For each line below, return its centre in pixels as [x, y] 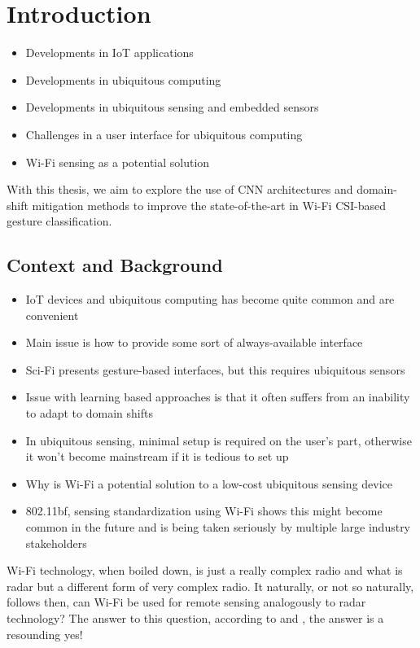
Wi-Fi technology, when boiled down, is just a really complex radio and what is [205, 570]
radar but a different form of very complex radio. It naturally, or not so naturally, [210, 586]
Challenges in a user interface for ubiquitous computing [164, 134]
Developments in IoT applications [109, 53]
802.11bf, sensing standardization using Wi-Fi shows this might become [204, 511]
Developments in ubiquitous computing [123, 79]
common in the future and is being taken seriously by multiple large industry [218, 527]
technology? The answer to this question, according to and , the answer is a [195, 617]
